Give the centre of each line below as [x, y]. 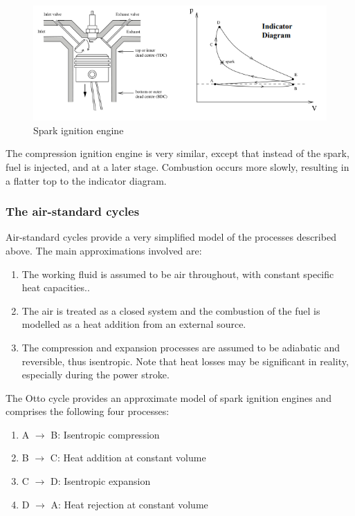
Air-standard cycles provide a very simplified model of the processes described [171, 237]
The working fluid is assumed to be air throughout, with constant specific [178, 274]
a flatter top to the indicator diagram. [86, 180]
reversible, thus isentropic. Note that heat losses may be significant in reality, [185, 361]
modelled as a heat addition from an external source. [134, 324]
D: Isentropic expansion [100, 481]
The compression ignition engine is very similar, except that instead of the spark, [177, 153]
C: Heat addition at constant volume [128, 458]
